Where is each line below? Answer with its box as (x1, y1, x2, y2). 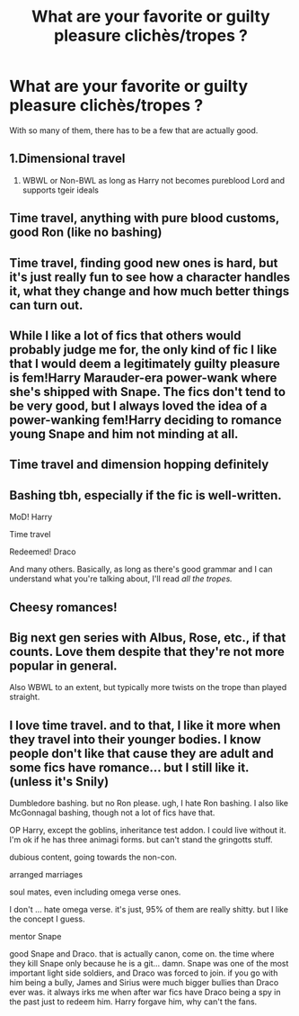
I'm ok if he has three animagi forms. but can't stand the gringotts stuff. (9, 834, 273, 845)
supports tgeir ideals (22, 184, 99, 195)
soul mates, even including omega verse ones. (9, 886, 181, 897)
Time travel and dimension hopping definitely (9, 457, 269, 472)
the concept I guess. (9, 913, 85, 924)
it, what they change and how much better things (9, 283, 290, 299)
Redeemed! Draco (9, 546, 76, 557)
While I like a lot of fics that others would (9, 328, 242, 343)
